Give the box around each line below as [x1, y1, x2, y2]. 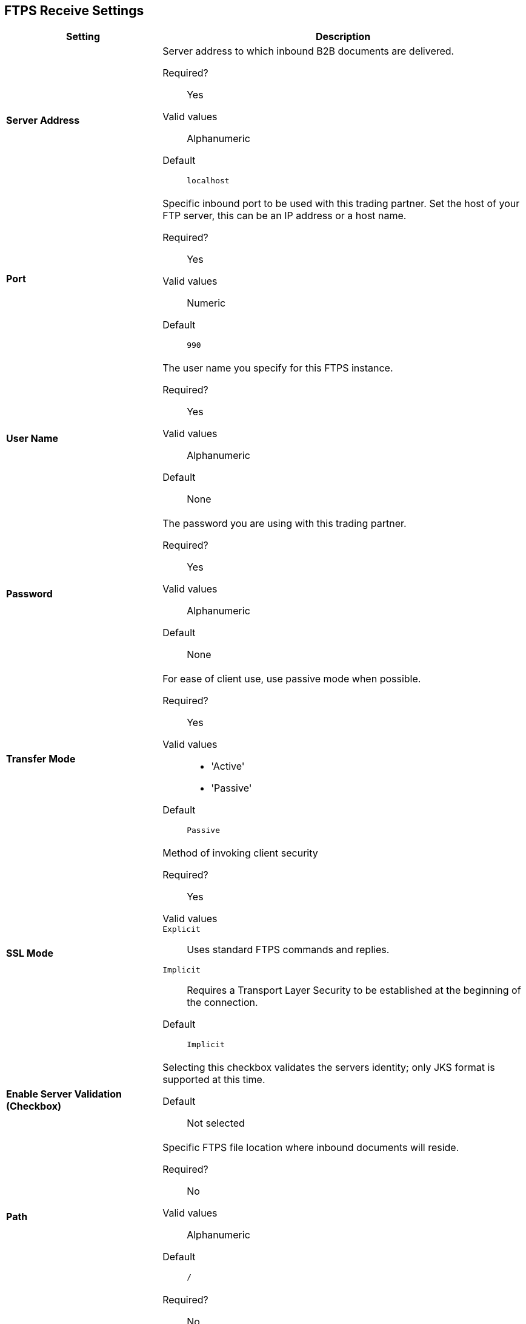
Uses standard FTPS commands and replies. [187, 943, 390, 956]
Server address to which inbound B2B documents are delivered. [162, 45, 454, 58]
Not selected [187, 1117, 245, 1130]
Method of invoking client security [162, 847, 318, 860]
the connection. [187, 996, 258, 1009]
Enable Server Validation [6, 1088, 122, 1101]
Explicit [162, 925, 201, 934]
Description [315, 30, 371, 43]
